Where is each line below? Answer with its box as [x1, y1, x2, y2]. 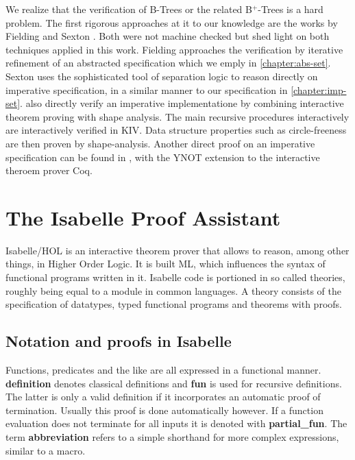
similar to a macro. [5, 443, 86, 457]
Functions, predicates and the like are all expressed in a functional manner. [5, 363, 321, 377]
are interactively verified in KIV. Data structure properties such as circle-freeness [5, 123, 347, 137]
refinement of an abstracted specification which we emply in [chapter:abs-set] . [5, 56, 331, 70]
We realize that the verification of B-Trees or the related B [5, 2, 252, 16]
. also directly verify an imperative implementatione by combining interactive [20, 96, 344, 110]
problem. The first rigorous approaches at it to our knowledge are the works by [5, 15, 338, 29]
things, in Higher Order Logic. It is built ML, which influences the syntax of [5, 256, 326, 271]
